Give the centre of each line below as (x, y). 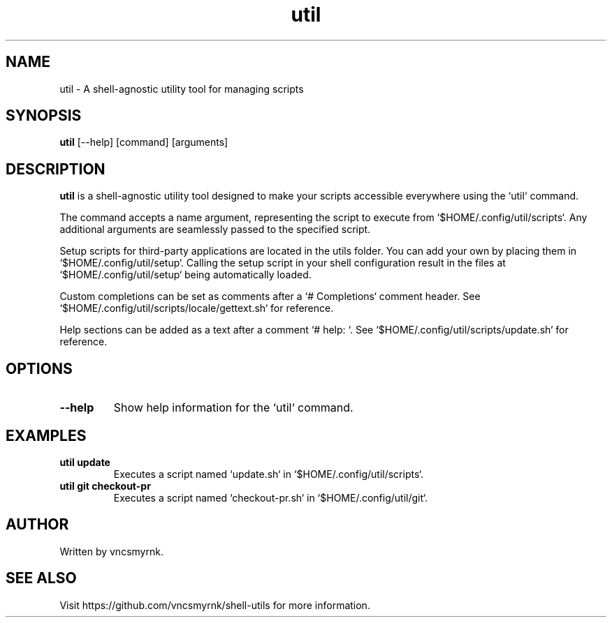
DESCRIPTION (56, 169)
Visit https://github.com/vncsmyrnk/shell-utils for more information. (215, 605)
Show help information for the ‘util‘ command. (233, 408)
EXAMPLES (46, 435)
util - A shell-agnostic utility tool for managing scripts (182, 89)
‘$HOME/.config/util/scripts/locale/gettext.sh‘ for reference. (197, 308)
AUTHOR (37, 525)
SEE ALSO (41, 578)
